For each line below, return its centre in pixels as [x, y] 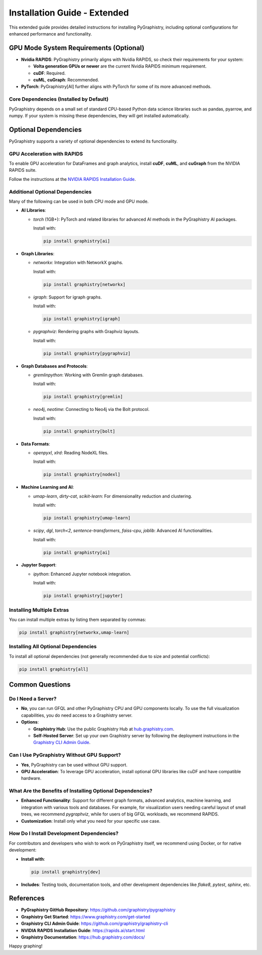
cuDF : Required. [49, 73]
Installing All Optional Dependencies [53, 647]
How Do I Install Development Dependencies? [64, 833]
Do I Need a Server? [33, 699]
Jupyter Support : [39, 565]
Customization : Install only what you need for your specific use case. [91, 821]
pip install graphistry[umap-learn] [87, 518]
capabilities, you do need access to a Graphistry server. [77, 715]
